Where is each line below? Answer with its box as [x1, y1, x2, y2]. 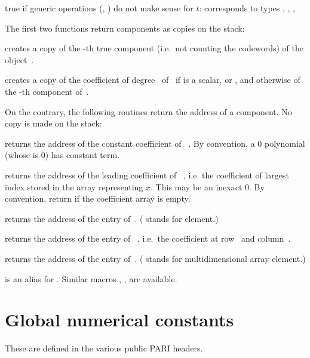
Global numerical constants [5, 307, 234, 332]
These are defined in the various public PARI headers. [5, 342, 203, 354]
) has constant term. [45, 149, 120, 161]
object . [5, 53, 34, 66]
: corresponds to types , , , [199, 2, 296, 14]
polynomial [264, 137, 305, 149]
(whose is [5, 149, 39, 161]
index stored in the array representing [5, 180, 143, 193]
